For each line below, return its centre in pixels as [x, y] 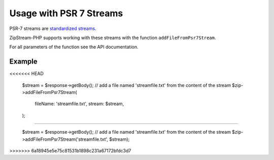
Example [23, 62]
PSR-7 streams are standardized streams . [53, 28]
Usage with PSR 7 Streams [66, 13]
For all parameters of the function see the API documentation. [74, 47]
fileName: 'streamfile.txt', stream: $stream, [79, 104]
